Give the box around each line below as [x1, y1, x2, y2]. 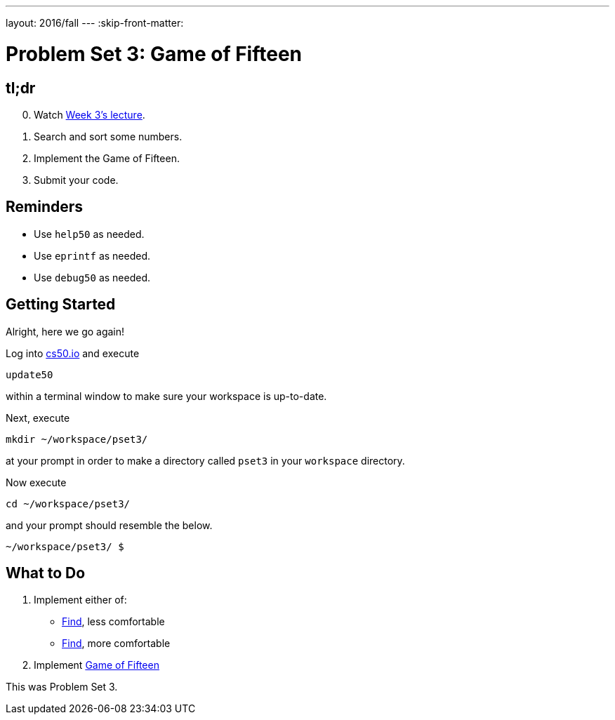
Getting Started [6, 295, 116, 314]
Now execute [6, 476, 67, 488]
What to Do [6, 564, 86, 582]
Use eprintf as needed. [34, 249, 150, 262]
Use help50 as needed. [34, 227, 145, 240]
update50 [6, 368, 53, 380]
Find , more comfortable [62, 637, 171, 650]
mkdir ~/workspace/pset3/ [6, 433, 148, 445]
